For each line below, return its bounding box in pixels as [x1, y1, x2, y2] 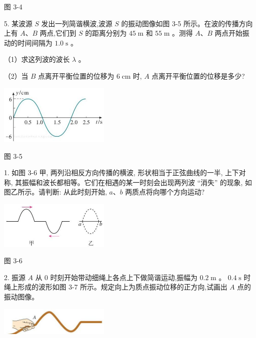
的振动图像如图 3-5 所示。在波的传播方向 [121, 18, 253, 28]
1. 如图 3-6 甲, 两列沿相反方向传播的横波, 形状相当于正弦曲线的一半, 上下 [4, 167, 239, 178]
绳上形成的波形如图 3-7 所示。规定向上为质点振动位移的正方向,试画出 [4, 282, 227, 292]
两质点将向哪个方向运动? [125, 187, 205, 197]
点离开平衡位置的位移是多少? [151, 70, 245, 81]
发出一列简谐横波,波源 [41, 18, 113, 28]
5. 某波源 [4, 18, 33, 28]
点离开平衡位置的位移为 [38, 70, 114, 81]
